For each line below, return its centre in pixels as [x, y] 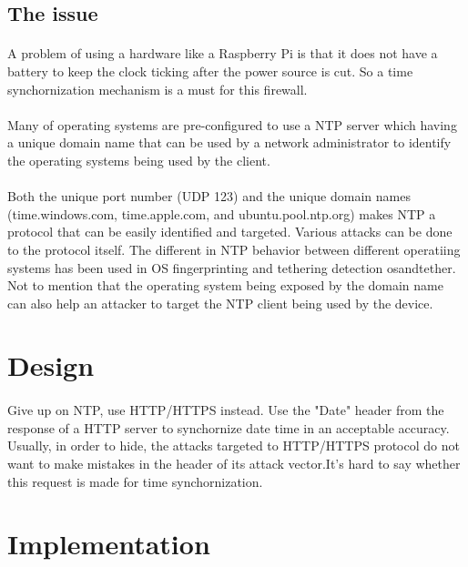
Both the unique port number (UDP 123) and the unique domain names [209, 196]
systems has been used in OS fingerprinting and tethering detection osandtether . [232, 267]
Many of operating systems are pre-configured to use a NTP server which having [232, 124]
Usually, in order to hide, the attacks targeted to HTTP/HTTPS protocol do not [234, 445]
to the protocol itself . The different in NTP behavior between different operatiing [234, 249]
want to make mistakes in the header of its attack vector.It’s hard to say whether [234, 464]
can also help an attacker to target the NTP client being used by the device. [220, 303]
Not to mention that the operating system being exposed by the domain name [225, 285]
